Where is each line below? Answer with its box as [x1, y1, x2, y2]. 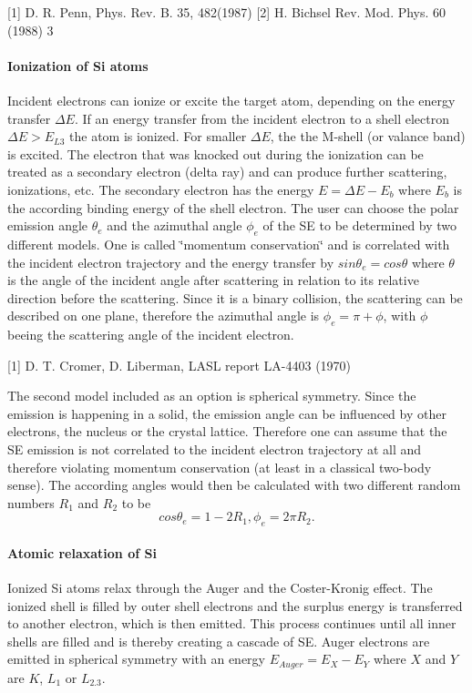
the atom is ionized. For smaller [69, 127, 247, 146]
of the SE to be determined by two [262, 216, 457, 235]
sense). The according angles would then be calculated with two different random [7, 475, 461, 494]
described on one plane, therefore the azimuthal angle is [7, 306, 320, 325]
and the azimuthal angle [107, 216, 242, 235]
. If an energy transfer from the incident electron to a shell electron [74, 108, 449, 127]
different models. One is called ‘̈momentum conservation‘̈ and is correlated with [7, 234, 450, 253]
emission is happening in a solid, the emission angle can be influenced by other [7, 403, 446, 423]
